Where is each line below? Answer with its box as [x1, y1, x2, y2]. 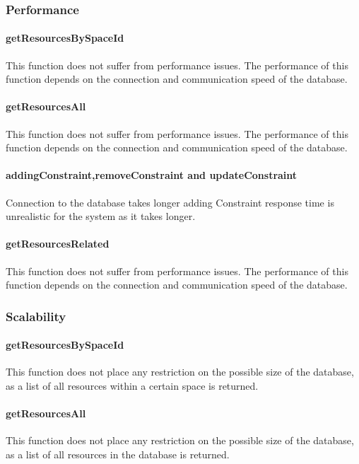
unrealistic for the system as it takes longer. [6, 209, 196, 224]
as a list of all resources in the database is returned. [6, 447, 230, 461]
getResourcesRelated [6, 236, 110, 251]
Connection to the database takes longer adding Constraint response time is [6, 195, 334, 209]
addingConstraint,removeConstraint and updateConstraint [6, 168, 298, 182]
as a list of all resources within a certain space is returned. [6, 378, 259, 393]
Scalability [6, 307, 66, 325]
